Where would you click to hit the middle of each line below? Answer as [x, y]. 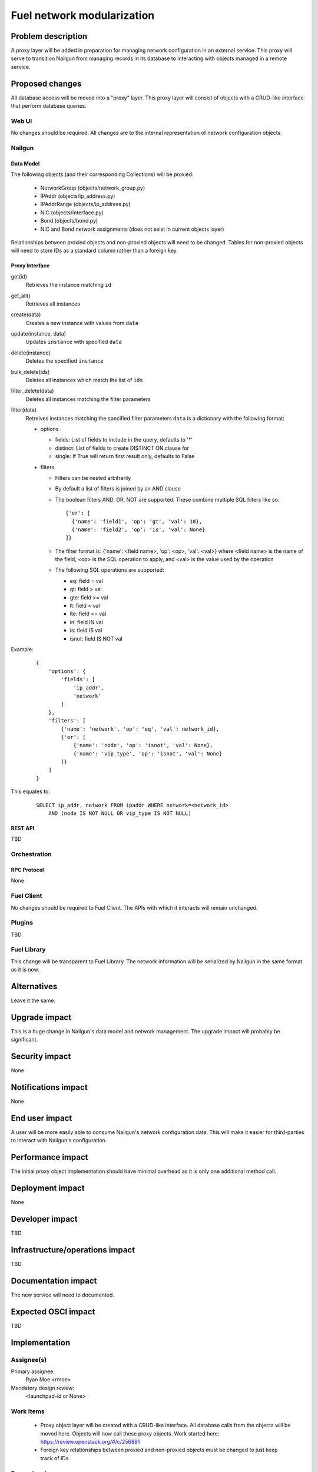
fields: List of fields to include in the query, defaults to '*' [124, 440]
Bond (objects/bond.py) [69, 221]
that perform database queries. [49, 106]
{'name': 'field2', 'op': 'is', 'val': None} [138, 529]
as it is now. [25, 970]
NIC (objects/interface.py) [72, 213]
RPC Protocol [27, 870]
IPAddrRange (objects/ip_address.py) [85, 204]
